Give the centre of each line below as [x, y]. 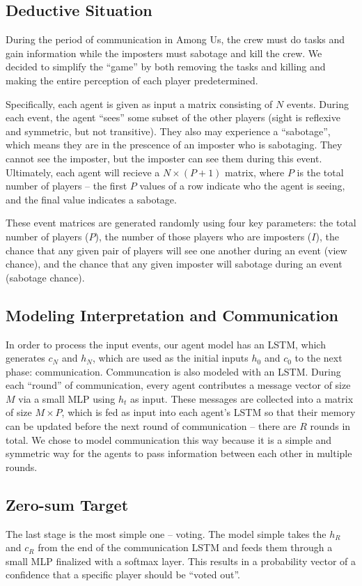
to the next [318, 358]
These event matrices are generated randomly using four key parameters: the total [181, 223]
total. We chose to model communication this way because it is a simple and [169, 439]
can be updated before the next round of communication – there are [151, 426]
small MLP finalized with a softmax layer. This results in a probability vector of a [181, 561]
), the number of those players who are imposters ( [203, 236]
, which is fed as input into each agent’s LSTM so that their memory [208, 412]
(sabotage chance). [45, 277]
